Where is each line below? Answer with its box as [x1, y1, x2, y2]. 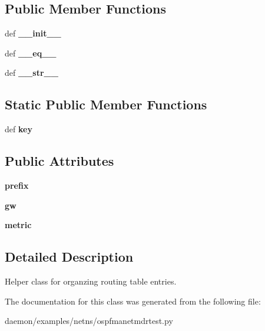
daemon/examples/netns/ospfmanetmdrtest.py [5, 315, 173, 327]
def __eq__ [5, 46, 57, 59]
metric [5, 219, 32, 231]
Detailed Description [5, 248, 134, 266]
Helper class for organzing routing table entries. [5, 275, 177, 287]
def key [5, 123, 32, 135]
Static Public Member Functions [5, 95, 207, 113]
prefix [5, 179, 29, 191]
